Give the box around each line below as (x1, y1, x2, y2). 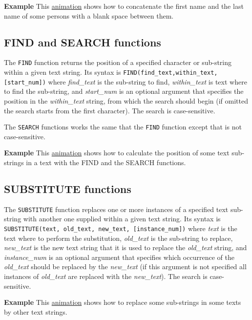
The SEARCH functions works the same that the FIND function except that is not (4, 122, 242, 132)
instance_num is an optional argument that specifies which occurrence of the (4, 252, 234, 262)
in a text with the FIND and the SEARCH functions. (26, 157, 186, 167)
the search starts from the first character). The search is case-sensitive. (4, 105, 215, 115)
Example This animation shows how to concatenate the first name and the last (4, 1, 244, 11)
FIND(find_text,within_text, (123, 69, 218, 77)
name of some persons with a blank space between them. (4, 10, 174, 21)
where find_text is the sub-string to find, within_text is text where (48, 76, 247, 86)
